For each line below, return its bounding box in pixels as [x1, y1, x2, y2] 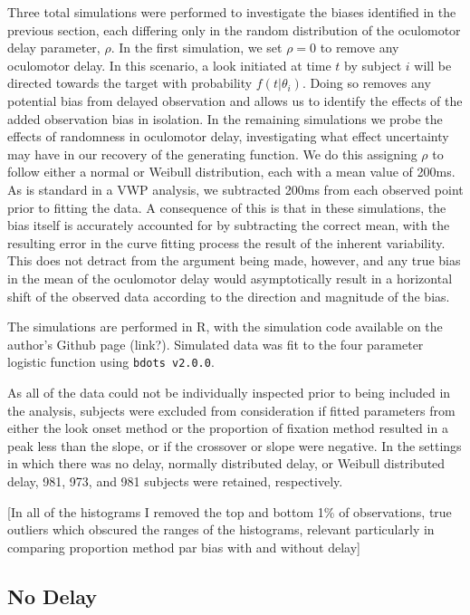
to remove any [320, 38, 399, 57]
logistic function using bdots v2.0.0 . [7, 352, 215, 371]
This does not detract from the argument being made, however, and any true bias [7, 251, 461, 270]
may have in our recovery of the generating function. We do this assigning [7, 144, 417, 163]
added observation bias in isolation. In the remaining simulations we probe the [7, 109, 443, 128]
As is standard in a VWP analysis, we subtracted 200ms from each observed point [7, 179, 464, 198]
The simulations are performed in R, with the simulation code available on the [7, 317, 443, 336]
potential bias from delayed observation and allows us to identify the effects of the [7, 91, 463, 110]
